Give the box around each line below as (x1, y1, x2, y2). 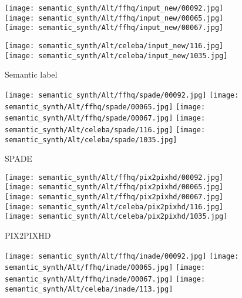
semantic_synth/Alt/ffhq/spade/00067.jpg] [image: (5, 114, 206, 123)
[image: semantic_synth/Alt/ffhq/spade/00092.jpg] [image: (5, 91, 239, 99)
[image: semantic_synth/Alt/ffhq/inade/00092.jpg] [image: (5, 252, 239, 260)
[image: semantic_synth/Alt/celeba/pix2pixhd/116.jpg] (5, 202, 224, 211)
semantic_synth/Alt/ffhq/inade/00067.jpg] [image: (5, 274, 206, 283)
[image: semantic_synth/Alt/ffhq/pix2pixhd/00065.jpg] (5, 183, 224, 192)
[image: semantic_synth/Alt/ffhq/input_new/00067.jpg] (5, 24, 224, 32)
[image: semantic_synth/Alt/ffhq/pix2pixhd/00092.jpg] (5, 173, 224, 182)
